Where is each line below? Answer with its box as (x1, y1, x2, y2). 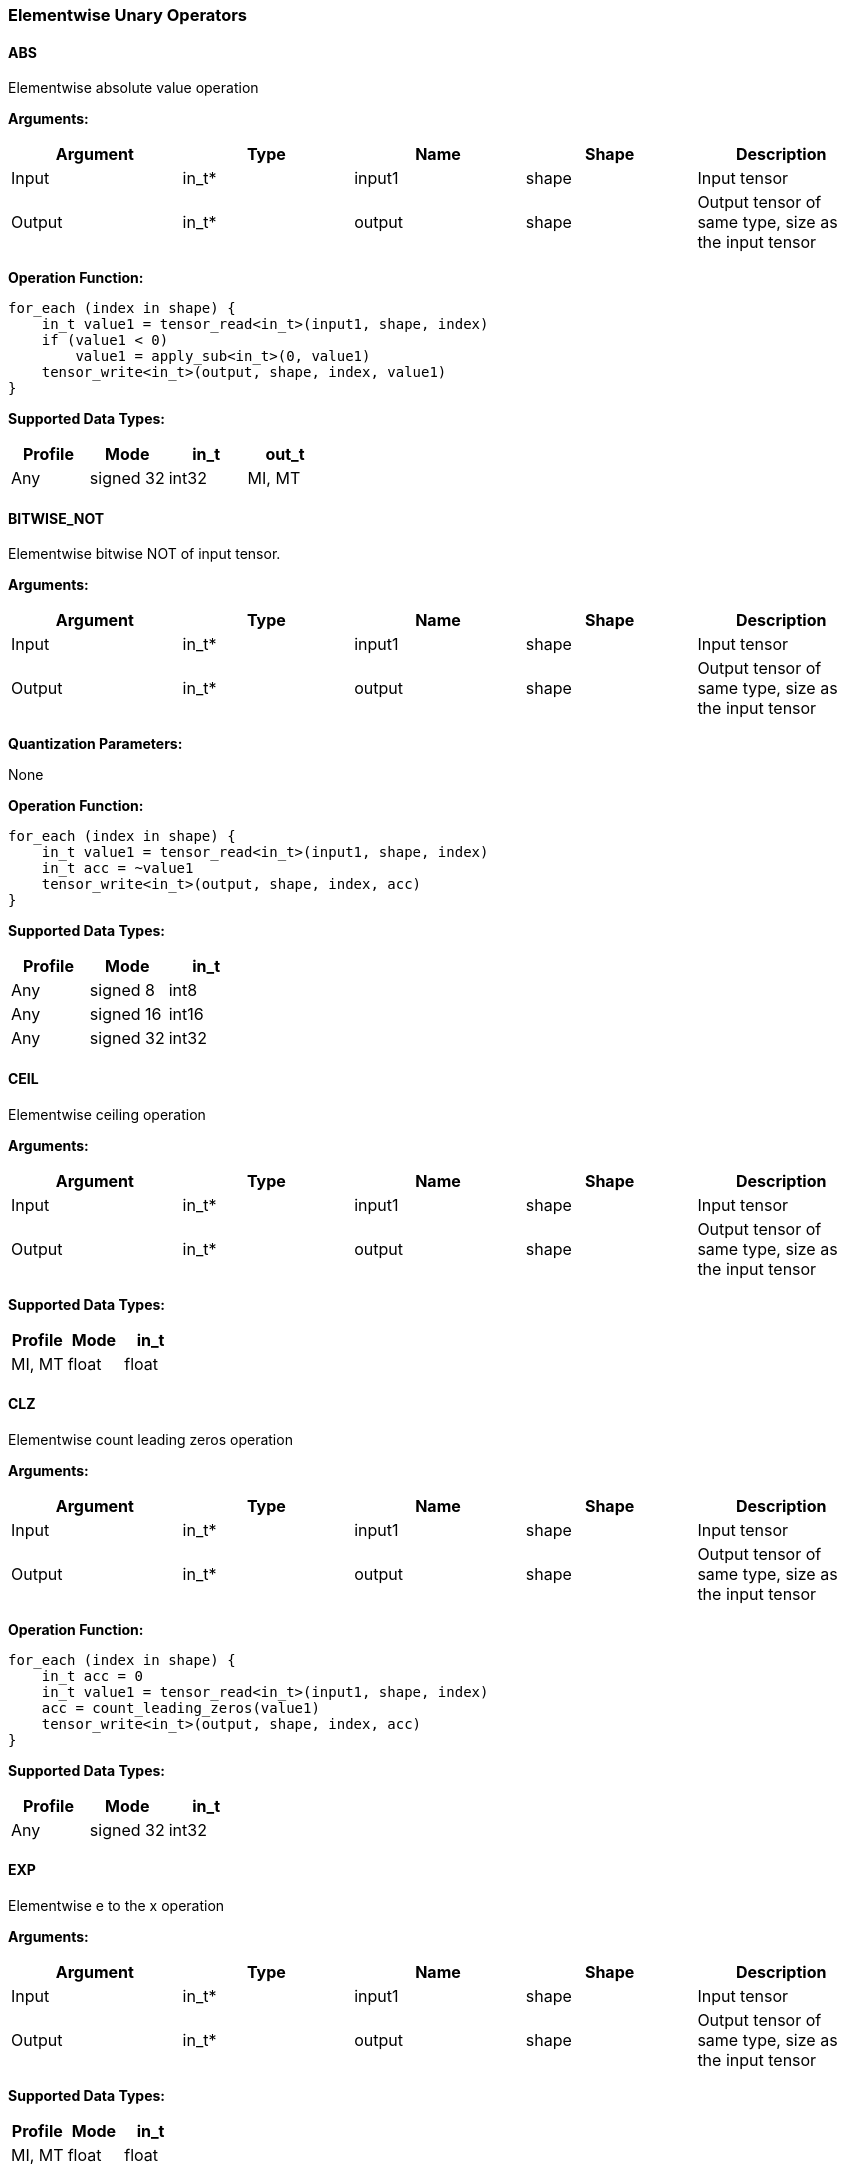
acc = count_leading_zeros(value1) (41, 1699, 320, 1716)
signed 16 (89, 1004, 162, 1025)
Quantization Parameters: (8, 735, 183, 753)
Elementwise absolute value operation (8, 79, 259, 97)
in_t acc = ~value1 (41, 860, 194, 877)
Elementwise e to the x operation (8, 1897, 225, 1915)
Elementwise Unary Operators (8, 5, 248, 25)
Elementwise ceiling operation (8, 1105, 206, 1123)
